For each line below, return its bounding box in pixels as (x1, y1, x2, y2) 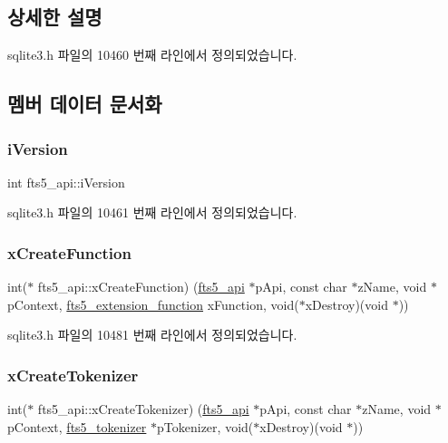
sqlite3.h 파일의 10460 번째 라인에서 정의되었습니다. (7, 45, 297, 64)
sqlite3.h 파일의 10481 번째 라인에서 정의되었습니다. (7, 325, 297, 344)
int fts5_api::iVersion (7, 172, 125, 191)
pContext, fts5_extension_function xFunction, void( (7, 294, 299, 313)
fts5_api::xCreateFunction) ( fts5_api (37, 277, 245, 296)
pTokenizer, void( (157, 417, 254, 436)
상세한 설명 (7, 3, 102, 31)
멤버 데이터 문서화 (7, 90, 162, 118)
